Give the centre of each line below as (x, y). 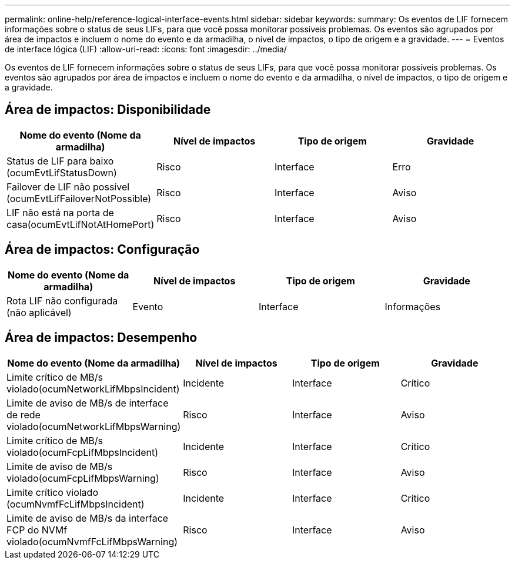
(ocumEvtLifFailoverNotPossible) (79, 198)
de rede (24, 414)
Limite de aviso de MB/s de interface (88, 403)
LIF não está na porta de (60, 212)
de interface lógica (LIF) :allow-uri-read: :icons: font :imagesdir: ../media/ (146, 49)
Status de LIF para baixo (60, 161)
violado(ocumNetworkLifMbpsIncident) (93, 389)
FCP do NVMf (37, 530)
